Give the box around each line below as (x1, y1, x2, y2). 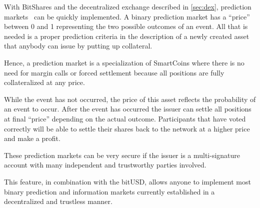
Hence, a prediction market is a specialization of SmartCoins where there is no (4, 57, 244, 67)
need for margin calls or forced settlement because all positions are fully (4, 67, 224, 77)
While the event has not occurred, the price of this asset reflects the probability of (4, 93, 256, 104)
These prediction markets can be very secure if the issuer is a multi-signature (4, 149, 240, 160)
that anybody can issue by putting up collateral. (4, 40, 152, 51)
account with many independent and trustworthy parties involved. (4, 159, 206, 170)
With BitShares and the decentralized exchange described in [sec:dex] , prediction (4, 1, 251, 11)
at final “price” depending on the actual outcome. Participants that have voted (4, 113, 246, 123)
